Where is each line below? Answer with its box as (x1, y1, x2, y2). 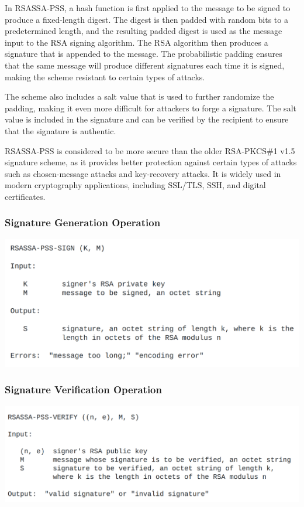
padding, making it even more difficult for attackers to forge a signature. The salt (5, 101, 296, 114)
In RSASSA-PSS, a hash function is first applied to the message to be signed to (5, 2, 291, 13)
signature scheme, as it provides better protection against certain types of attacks (5, 156, 297, 168)
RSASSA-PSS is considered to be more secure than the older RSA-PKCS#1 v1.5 (5, 144, 295, 156)
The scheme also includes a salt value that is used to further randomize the (5, 90, 274, 103)
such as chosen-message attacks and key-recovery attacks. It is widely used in (5, 167, 281, 179)
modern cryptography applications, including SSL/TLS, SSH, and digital (5, 179, 266, 191)
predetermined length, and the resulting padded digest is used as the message (5, 25, 282, 37)
